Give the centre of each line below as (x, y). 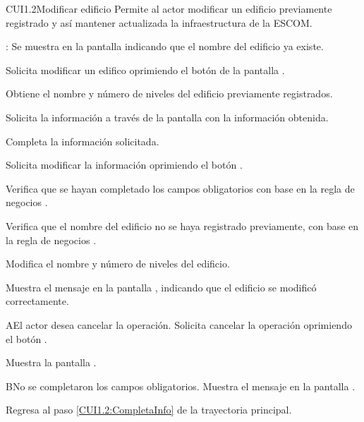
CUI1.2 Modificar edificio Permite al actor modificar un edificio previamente (169, 8)
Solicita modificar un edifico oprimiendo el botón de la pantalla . (145, 70)
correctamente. (37, 301)
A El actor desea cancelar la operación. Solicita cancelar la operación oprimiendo (179, 324)
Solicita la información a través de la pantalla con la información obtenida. (167, 117)
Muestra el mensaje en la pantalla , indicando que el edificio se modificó (161, 287)
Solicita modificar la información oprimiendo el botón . (124, 165)
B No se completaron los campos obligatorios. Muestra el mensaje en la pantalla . (181, 386)
